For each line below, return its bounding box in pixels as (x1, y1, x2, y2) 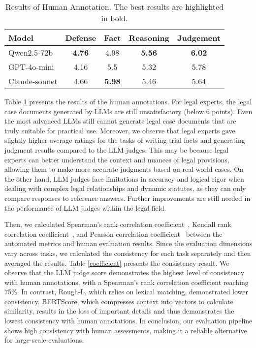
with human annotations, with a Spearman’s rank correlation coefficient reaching (4, 277, 249, 287)
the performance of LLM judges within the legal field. (4, 202, 166, 213)
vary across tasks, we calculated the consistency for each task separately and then (4, 248, 251, 258)
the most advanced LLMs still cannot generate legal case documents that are (4, 116, 236, 126)
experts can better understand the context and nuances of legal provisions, (4, 154, 229, 164)
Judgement (177, 32, 221, 43)
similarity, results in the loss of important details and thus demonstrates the (4, 306, 234, 316)
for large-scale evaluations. (4, 335, 84, 345)
